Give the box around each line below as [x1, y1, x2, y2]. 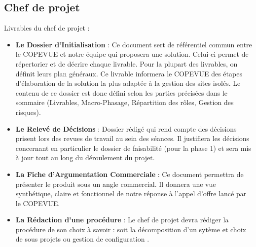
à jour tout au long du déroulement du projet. [15, 152, 155, 163]
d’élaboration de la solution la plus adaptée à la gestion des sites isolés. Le [15, 78, 241, 88]
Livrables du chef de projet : [4, 23, 90, 33]
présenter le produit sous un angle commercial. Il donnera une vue [15, 178, 216, 189]
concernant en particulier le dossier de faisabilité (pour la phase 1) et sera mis [15, 142, 251, 153]
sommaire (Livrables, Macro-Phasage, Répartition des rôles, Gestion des [15, 97, 234, 107]
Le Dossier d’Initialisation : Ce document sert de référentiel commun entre [15, 39, 252, 49]
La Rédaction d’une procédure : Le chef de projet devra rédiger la [15, 214, 229, 225]
